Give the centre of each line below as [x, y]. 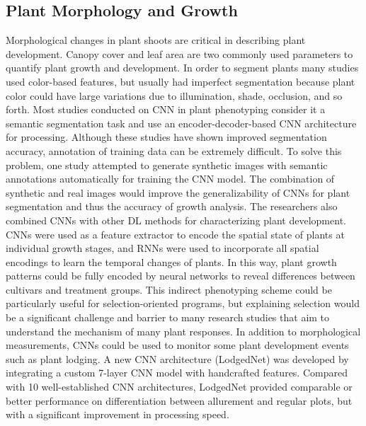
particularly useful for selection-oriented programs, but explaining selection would [183, 303]
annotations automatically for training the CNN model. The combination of [170, 179]
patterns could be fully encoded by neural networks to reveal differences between [181, 276]
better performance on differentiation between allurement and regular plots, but [179, 400]
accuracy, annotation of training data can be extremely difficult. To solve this [174, 150]
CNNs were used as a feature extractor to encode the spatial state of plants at [175, 234]
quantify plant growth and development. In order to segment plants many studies [182, 68]
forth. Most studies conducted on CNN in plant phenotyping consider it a [166, 109]
